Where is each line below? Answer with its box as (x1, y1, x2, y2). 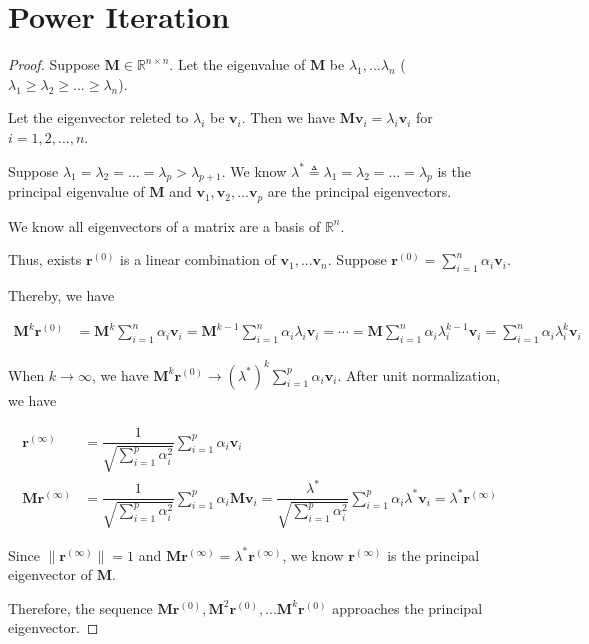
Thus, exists (8, 249, 82, 270)
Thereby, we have (8, 285, 115, 306)
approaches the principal (332, 597, 483, 618)
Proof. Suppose (8, 54, 100, 75)
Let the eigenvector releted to (8, 107, 189, 128)
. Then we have (241, 107, 336, 128)
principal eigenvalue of (8, 181, 145, 202)
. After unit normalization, (337, 364, 501, 385)
